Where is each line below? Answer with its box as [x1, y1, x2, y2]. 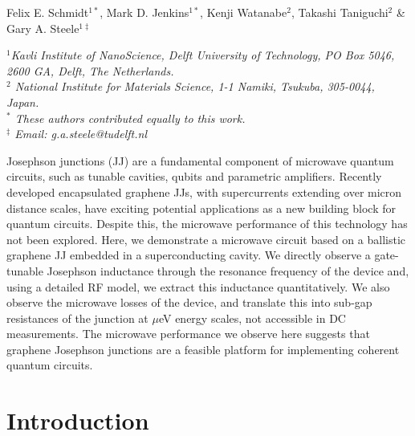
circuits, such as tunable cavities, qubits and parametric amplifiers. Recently [6, 168, 382, 185]
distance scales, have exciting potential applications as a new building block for [6, 199, 396, 216]
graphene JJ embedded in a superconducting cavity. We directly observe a [6, 247, 371, 263]
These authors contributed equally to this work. [14, 109, 246, 126]
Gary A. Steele [6, 19, 79, 36]
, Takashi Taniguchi [291, 4, 389, 20]
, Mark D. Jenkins [100, 4, 189, 20]
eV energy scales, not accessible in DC [158, 309, 346, 326]
